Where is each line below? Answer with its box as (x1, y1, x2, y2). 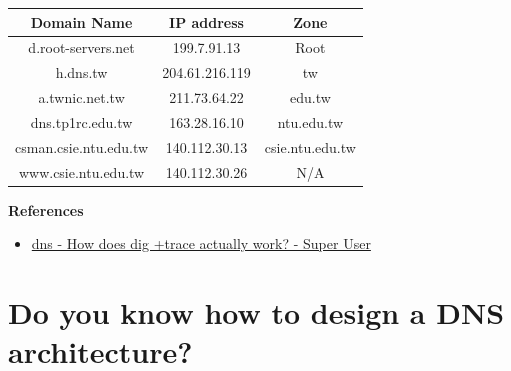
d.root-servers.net (28, 37, 135, 58)
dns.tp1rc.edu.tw (30, 111, 133, 132)
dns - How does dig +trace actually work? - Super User (31, 233, 371, 254)
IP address (169, 11, 244, 32)
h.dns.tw (55, 62, 108, 83)
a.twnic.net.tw (38, 87, 125, 108)
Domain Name (30, 11, 133, 32)
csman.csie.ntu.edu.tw (15, 136, 149, 157)
